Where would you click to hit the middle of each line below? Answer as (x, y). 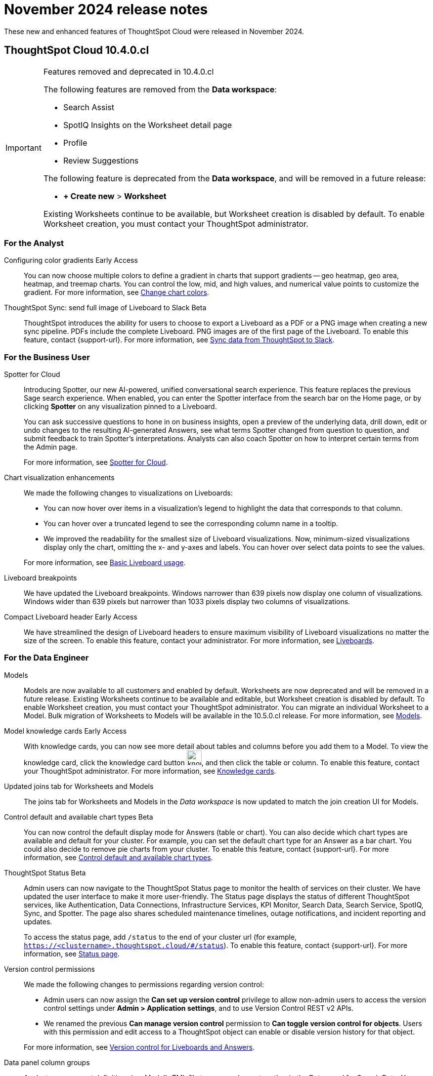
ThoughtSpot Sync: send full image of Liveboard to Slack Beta (105, 308)
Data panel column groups (47, 1062)
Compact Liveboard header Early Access (71, 617)
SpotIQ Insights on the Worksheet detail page (147, 125)
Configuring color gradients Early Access (71, 260)
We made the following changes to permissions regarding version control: (144, 984)
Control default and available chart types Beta (79, 817)
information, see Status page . (72, 953)
